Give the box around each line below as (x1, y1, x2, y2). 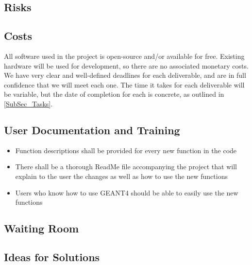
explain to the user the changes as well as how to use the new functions (15, 171, 228, 181)
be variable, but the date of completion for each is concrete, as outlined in (4, 89, 224, 99)
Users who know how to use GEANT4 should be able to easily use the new (15, 187, 238, 197)
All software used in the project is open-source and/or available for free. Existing (4, 51, 245, 61)
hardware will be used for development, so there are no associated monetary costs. (4, 60, 249, 71)
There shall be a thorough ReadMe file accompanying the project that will (15, 161, 237, 172)
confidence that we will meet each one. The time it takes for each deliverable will (4, 79, 245, 89)
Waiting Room (4, 221, 79, 236)
